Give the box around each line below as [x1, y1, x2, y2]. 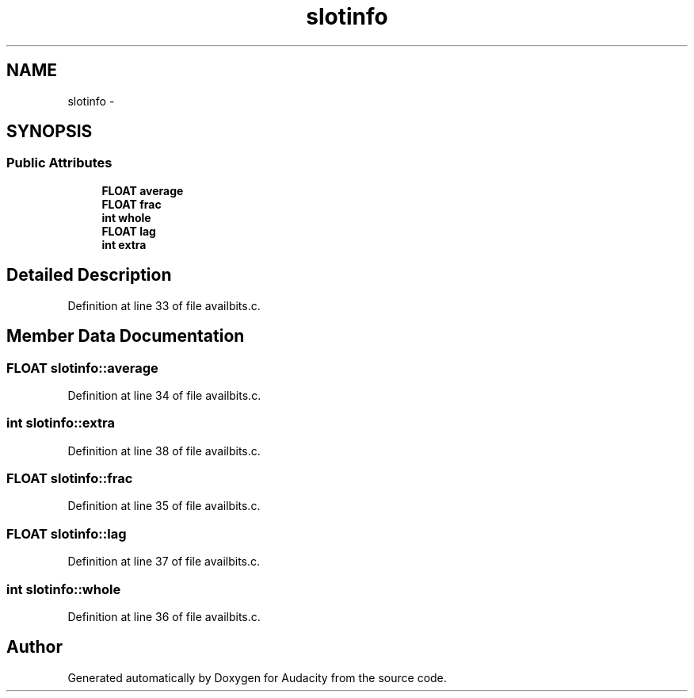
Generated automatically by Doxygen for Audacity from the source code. [67, 670, 447, 685]
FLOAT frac [101, 197, 162, 211]
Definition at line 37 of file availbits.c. [67, 554, 261, 569]
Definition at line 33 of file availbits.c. [67, 298, 261, 313]
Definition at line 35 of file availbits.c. [67, 499, 261, 513]
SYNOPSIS [6, 121, 93, 142]
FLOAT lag [101, 224, 156, 238]
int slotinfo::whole [6, 581, 121, 597]
